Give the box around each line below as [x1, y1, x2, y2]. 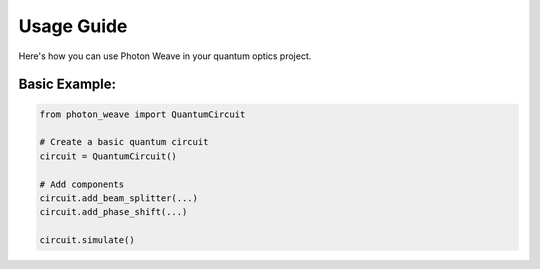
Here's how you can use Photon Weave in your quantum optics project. [18, 50, 312, 62]
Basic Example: [18, 76, 117, 93]
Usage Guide [18, 15, 128, 37]
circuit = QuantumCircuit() [39, 150, 177, 162]
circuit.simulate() [39, 235, 135, 246]
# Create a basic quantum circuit [39, 136, 209, 148]
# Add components [39, 178, 125, 190]
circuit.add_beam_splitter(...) [39, 192, 199, 204]
